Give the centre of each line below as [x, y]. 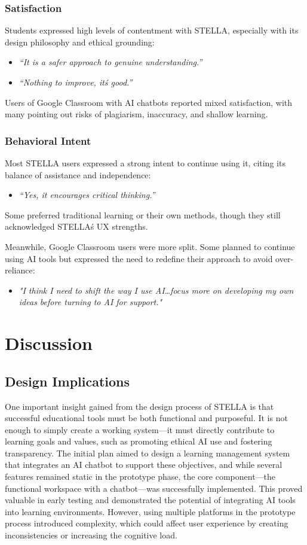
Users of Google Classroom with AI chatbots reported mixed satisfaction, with [149, 102]
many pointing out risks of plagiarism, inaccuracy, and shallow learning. [136, 114]
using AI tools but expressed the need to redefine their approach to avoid [139, 258]
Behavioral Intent [48, 140]
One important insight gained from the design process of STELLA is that [139, 406]
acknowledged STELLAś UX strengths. [76, 226]
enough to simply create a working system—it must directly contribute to [140, 429]
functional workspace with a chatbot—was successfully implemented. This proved [154, 488]
